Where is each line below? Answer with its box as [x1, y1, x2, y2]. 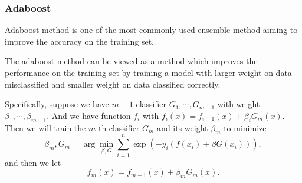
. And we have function [47, 109, 131, 121]
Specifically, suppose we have [5, 98, 109, 110]
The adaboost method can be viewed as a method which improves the [5, 55, 258, 67]
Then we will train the [5, 121, 86, 134]
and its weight [157, 121, 208, 134]
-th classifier [96, 121, 140, 134]
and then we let [5, 156, 61, 168]
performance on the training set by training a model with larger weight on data [5, 66, 292, 78]
